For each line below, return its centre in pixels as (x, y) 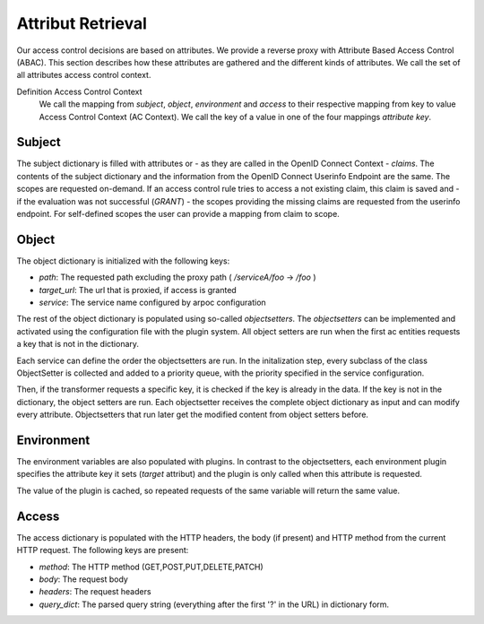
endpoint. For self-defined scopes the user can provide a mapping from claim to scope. (178, 213)
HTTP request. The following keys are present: (103, 550)
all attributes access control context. (84, 75)
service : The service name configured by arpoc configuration (152, 303)
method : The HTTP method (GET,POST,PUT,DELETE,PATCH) (151, 567)
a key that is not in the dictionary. (78, 344)
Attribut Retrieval (82, 23)
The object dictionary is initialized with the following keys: (123, 261)
